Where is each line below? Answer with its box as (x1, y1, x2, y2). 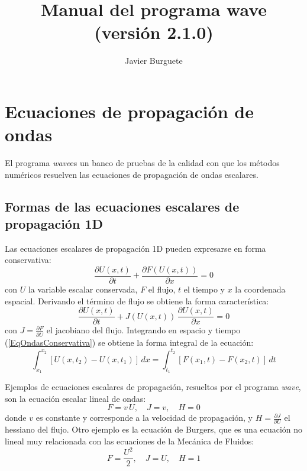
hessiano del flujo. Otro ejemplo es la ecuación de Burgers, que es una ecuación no (5, 423, 303, 436)
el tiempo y (183, 283, 225, 295)
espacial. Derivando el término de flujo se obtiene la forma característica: (5, 294, 269, 307)
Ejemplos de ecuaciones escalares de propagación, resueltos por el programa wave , (5, 380, 301, 392)
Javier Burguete (125, 54, 183, 67)
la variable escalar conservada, (28, 283, 138, 295)
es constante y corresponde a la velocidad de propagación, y (35, 411, 253, 424)
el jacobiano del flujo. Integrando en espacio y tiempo (46, 324, 241, 336)
